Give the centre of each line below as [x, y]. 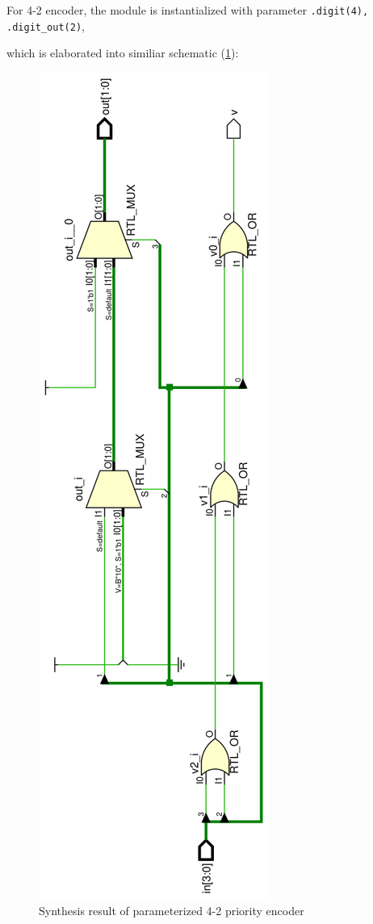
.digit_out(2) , [46, 25]
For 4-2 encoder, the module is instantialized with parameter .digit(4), [188, 10]
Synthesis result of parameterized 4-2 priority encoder [172, 910]
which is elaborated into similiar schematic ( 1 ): [123, 53]
